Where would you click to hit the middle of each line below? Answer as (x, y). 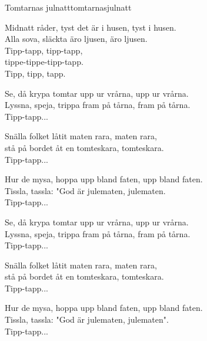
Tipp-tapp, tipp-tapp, (44, 50)
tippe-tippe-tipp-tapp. (44, 62)
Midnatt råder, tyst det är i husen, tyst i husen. (91, 27)
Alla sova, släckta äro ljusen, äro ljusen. (76, 39)
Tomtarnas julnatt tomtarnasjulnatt (68, 7)
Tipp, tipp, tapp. (35, 73)
